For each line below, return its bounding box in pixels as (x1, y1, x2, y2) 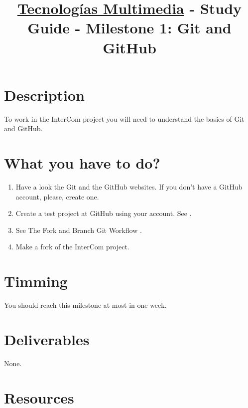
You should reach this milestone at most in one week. (4, 300, 167, 310)
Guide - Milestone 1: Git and (27, 17, 232, 38)
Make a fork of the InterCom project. (15, 241, 129, 252)
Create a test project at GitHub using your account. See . (15, 208, 192, 218)
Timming (4, 271, 68, 291)
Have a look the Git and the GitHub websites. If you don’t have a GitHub (15, 182, 243, 192)
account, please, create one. (15, 191, 99, 202)
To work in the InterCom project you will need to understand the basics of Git (4, 113, 245, 124)
